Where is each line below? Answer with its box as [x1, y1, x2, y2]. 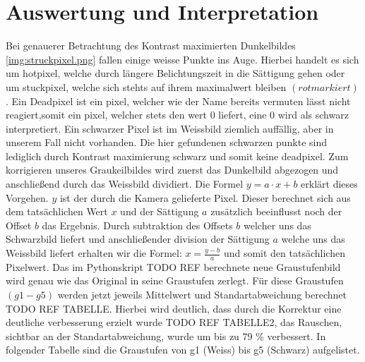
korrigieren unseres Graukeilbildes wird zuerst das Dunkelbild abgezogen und [6, 162, 339, 177]
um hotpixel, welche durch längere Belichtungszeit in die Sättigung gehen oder [6, 66, 345, 80]
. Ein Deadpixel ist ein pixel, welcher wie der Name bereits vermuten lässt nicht [6, 93, 351, 108]
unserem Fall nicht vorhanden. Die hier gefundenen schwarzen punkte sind [6, 135, 328, 150]
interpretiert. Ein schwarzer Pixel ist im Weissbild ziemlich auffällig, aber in [6, 121, 334, 135]
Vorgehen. [6, 190, 49, 205]
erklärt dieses [301, 176, 358, 191]
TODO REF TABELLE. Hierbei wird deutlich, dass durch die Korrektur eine [6, 301, 342, 315]
